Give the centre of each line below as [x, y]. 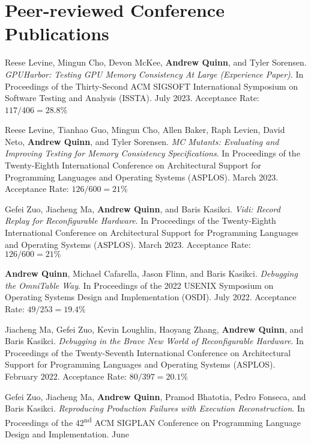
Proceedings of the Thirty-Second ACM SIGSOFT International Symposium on [152, 86]
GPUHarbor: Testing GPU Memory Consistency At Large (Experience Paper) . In [154, 74]
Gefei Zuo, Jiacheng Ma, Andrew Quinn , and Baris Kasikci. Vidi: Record [143, 208]
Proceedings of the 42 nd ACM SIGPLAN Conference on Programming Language [153, 421]
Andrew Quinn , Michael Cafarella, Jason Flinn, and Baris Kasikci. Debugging [151, 273]
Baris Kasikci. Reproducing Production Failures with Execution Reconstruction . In [155, 408]
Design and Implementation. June [67, 434]
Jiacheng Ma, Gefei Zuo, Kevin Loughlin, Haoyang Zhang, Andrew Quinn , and [154, 329]
